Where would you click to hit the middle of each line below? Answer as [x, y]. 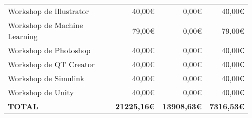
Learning [23, 36]
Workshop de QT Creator [51, 64]
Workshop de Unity [41, 92]
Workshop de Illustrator [48, 11]
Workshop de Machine [46, 25]
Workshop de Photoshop [49, 50]
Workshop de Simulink [46, 78]
